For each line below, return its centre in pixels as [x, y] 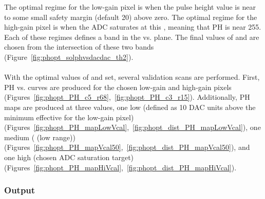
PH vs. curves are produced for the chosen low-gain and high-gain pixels [118, 87]
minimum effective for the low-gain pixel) [69, 117]
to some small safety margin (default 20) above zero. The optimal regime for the [131, 17]
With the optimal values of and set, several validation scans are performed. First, [132, 77]
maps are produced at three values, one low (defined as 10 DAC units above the [130, 107]
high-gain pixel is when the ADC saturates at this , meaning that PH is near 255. [133, 27]
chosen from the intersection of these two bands [79, 47]
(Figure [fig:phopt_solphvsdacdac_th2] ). [69, 57]
